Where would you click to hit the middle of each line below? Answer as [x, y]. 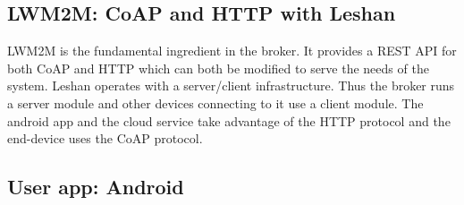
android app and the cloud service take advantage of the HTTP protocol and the [229, 120]
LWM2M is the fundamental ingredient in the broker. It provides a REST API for [232, 51]
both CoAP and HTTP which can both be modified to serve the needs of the [218, 68]
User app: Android [96, 187]
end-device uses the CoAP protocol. [105, 138]
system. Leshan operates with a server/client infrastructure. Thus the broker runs [231, 85]
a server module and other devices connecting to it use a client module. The [215, 102]
